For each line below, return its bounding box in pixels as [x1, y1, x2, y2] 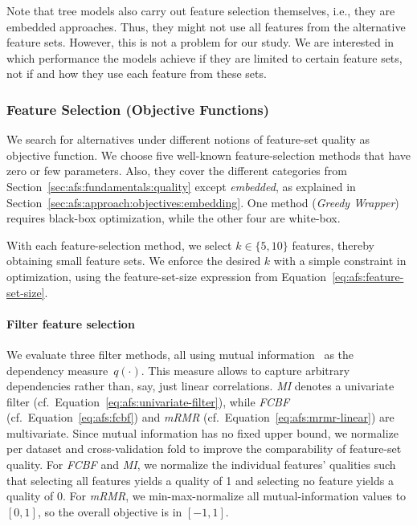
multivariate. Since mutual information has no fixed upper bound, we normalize [6, 424, 399, 441]
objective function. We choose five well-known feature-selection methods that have [6, 146, 411, 163]
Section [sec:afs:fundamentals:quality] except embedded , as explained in [6, 177, 356, 194]
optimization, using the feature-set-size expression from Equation [6, 267, 327, 284]
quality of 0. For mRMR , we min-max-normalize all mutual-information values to [6, 487, 407, 504]
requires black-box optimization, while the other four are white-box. [6, 210, 341, 226]
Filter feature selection [6, 315, 135, 332]
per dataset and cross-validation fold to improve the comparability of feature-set [6, 440, 402, 457]
